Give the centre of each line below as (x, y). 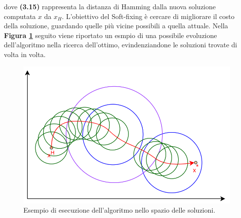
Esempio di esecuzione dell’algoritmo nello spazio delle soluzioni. (120, 210)
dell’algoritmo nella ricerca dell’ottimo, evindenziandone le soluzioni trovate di (120, 45)
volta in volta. (25, 54)
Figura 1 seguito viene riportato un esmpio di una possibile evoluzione (111, 35)
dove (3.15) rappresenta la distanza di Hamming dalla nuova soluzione (110, 6)
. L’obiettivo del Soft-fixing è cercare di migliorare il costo (148, 16)
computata (20, 16)
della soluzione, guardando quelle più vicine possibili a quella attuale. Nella (116, 26)
